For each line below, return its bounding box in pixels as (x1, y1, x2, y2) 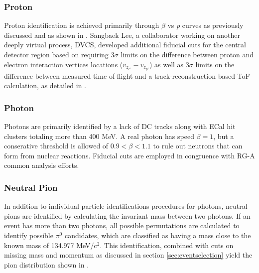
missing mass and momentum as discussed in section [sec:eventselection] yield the (4, 250, 253, 260)
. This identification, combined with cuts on (100, 240, 234, 250)
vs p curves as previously (167, 20, 244, 30)
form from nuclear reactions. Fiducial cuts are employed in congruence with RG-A (4, 150, 255, 160)
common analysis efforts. (4, 160, 79, 170)
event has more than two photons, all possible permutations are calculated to (4, 220, 240, 231)
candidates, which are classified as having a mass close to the (64, 230, 251, 241)
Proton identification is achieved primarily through (4, 20, 159, 30)
